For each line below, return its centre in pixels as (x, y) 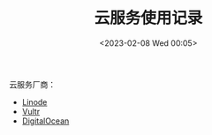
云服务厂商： (32, 84)
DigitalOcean (45, 121)
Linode (34, 101)
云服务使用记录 (148, 18)
